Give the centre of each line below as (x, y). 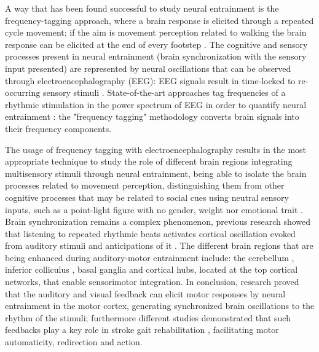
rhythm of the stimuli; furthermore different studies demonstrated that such (148, 317)
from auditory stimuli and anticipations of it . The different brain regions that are (159, 245)
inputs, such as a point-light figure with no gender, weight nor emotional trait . (154, 209)
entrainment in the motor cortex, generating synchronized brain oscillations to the (160, 306)
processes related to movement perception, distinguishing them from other (145, 185)
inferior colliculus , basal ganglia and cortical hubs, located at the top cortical (152, 269)
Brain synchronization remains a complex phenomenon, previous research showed (158, 221)
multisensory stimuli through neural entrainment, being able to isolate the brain (156, 173)
